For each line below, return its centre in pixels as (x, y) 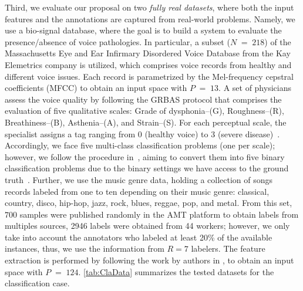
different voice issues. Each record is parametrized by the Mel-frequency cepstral (149, 76)
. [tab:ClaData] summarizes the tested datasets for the (176, 271)
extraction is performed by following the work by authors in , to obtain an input (149, 260)
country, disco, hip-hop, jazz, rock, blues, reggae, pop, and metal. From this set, (149, 203)
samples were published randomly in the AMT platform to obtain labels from (159, 214)
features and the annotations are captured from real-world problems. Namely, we (150, 18)
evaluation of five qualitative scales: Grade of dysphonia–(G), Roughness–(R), (144, 111)
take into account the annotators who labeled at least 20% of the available (139, 237)
